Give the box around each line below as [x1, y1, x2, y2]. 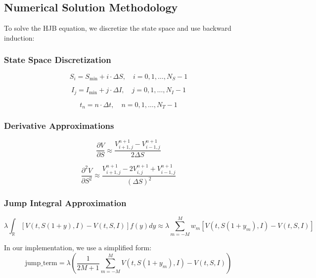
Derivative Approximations [4, 119, 114, 131]
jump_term [25, 260, 57, 267]
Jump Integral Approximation [4, 196, 127, 209]
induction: [4, 32, 35, 43]
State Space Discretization [4, 54, 111, 66]
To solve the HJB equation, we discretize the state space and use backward [4, 23, 231, 33]
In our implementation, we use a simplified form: [4, 242, 152, 253]
